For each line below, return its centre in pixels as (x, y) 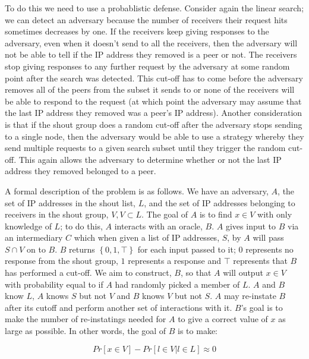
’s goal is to (262, 307)
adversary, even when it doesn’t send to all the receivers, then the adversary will (151, 42)
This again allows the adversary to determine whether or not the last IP (150, 159)
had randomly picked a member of (177, 284)
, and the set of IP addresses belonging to (220, 202)
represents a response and (174, 261)
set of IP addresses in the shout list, (70, 202)
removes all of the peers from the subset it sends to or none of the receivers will (150, 89)
